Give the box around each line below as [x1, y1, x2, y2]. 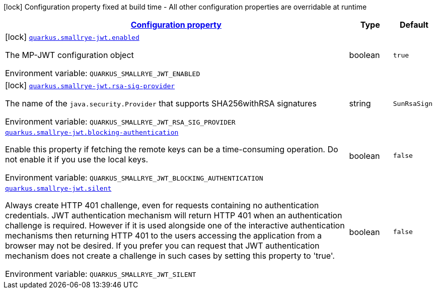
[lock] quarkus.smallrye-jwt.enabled [5, 32, 139, 42]
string [349, 98, 371, 108]
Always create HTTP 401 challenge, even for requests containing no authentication [5, 200, 319, 210]
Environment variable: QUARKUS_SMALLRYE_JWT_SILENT [5, 269, 196, 279]
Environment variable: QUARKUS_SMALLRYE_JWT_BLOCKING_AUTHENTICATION [5, 172, 263, 183]
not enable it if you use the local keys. [5, 154, 149, 164]
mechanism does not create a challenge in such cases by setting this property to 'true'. [5, 251, 335, 261]
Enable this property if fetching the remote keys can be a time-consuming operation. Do [5, 144, 338, 154]
